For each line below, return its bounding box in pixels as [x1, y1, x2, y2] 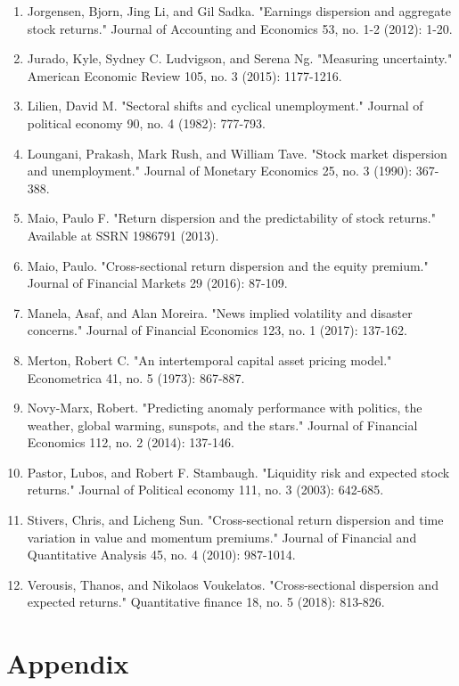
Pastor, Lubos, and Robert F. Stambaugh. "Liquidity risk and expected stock [27, 462, 450, 481]
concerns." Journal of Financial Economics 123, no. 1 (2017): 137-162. [27, 321, 407, 339]
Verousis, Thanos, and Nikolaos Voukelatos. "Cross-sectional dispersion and [27, 575, 439, 593]
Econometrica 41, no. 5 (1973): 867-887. [27, 368, 245, 387]
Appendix [6, 645, 129, 682]
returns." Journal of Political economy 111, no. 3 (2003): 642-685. [27, 480, 384, 499]
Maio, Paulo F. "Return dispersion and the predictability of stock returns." [27, 208, 436, 227]
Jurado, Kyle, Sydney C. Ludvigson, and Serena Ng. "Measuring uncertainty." [27, 49, 453, 68]
